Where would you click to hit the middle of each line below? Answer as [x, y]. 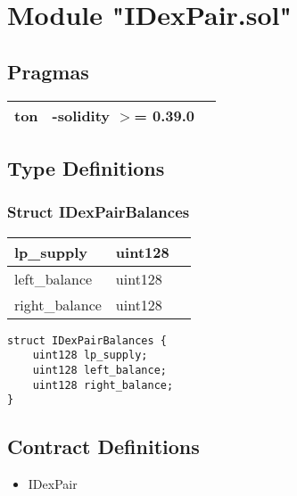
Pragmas [48, 71]
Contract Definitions [103, 446]
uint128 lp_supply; [90, 355]
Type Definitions [86, 167]
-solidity [81, 115]
